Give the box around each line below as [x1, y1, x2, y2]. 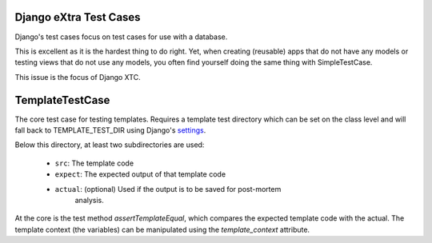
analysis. [74, 195, 104, 205]
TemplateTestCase [14, 93, 110, 107]
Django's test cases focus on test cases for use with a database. [14, 32, 228, 42]
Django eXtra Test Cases [14, 10, 141, 24]
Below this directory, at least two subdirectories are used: [14, 140, 205, 149]
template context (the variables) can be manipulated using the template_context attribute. [14, 225, 310, 234]
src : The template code [54, 158, 134, 168]
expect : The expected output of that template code [54, 169, 226, 179]
